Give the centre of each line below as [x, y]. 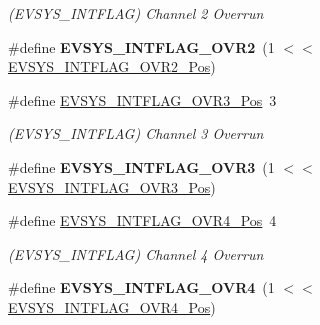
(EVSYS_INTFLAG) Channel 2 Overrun [136, 13]
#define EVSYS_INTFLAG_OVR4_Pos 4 [142, 220]
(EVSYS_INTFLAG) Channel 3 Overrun [136, 133]
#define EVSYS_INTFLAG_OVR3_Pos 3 [142, 99]
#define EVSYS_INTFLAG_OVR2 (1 [141, 46]
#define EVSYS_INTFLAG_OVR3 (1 [141, 166]
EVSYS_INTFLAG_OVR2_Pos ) [112, 66]
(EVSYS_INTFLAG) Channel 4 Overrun [136, 253]
